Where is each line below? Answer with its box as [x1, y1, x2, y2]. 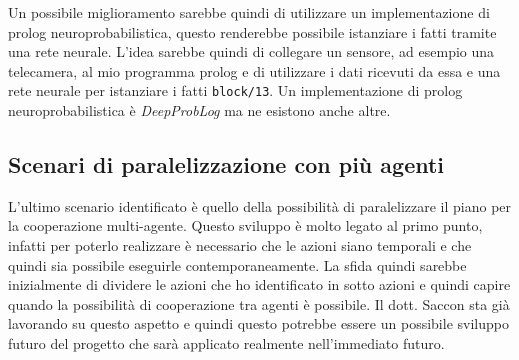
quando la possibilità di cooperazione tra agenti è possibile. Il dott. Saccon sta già [8, 293, 510, 314]
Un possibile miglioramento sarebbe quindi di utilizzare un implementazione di [8, 2, 490, 22]
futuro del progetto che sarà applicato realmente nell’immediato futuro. [8, 332, 445, 353]
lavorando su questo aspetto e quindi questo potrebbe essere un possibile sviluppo [8, 313, 509, 334]
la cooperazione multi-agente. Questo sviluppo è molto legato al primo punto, [8, 215, 483, 236]
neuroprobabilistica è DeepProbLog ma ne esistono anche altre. [8, 100, 391, 121]
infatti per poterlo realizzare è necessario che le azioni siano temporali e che [8, 235, 472, 256]
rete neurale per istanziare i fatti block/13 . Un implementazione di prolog [8, 80, 463, 101]
